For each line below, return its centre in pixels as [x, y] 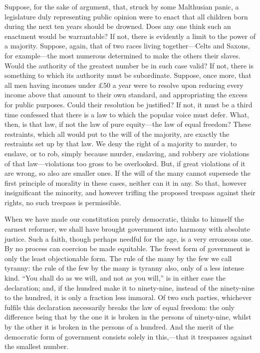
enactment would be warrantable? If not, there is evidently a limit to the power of [130, 36]
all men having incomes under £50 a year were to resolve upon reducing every [124, 85]
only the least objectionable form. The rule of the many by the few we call [118, 258]
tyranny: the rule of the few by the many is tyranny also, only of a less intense [124, 268]
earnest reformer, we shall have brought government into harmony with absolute [127, 229]
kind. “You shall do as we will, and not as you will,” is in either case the [115, 278]
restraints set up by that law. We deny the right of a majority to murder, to [121, 144]
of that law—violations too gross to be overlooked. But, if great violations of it [125, 163]
